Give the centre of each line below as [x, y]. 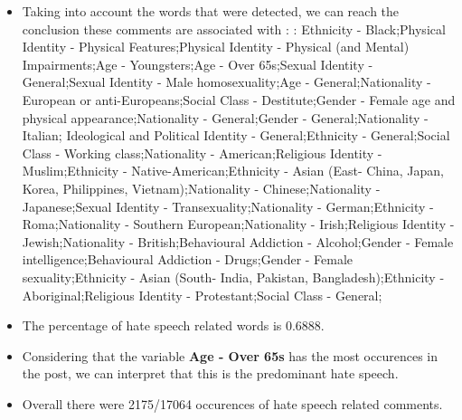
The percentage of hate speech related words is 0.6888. [173, 325]
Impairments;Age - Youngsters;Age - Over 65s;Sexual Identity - [198, 64]
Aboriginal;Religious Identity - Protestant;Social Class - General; [202, 295]
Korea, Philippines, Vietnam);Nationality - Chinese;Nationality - [201, 188]
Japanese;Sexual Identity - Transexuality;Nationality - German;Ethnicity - [228, 206]
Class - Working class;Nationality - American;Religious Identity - [202, 153]
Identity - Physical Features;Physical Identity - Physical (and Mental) [216, 47]
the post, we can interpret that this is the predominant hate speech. [210, 373]
